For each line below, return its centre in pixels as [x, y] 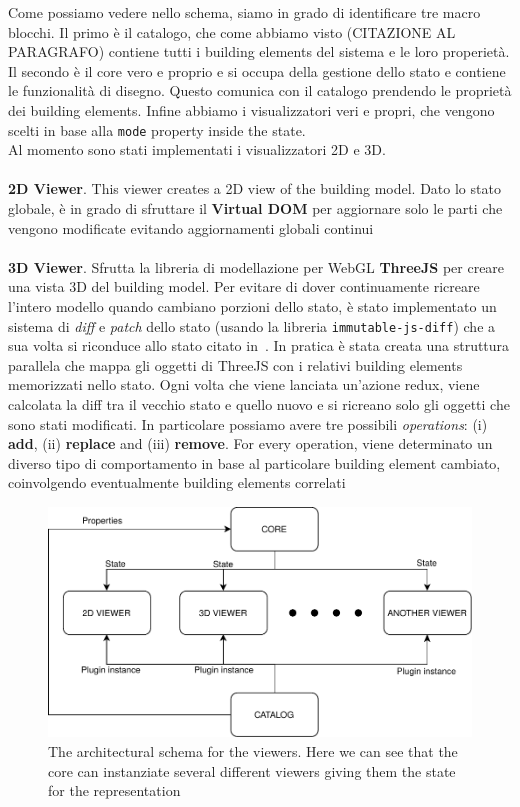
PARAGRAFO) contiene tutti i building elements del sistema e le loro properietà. [259, 51]
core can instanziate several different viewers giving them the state [252, 770]
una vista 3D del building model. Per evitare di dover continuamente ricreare [244, 286]
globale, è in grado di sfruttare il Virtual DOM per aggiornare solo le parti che [255, 208]
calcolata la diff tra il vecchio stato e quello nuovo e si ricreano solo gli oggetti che [259, 404]
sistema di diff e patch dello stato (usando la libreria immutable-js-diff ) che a [252, 325]
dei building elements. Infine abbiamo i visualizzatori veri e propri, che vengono [251, 109]
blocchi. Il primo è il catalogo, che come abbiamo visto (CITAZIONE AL [232, 31]
